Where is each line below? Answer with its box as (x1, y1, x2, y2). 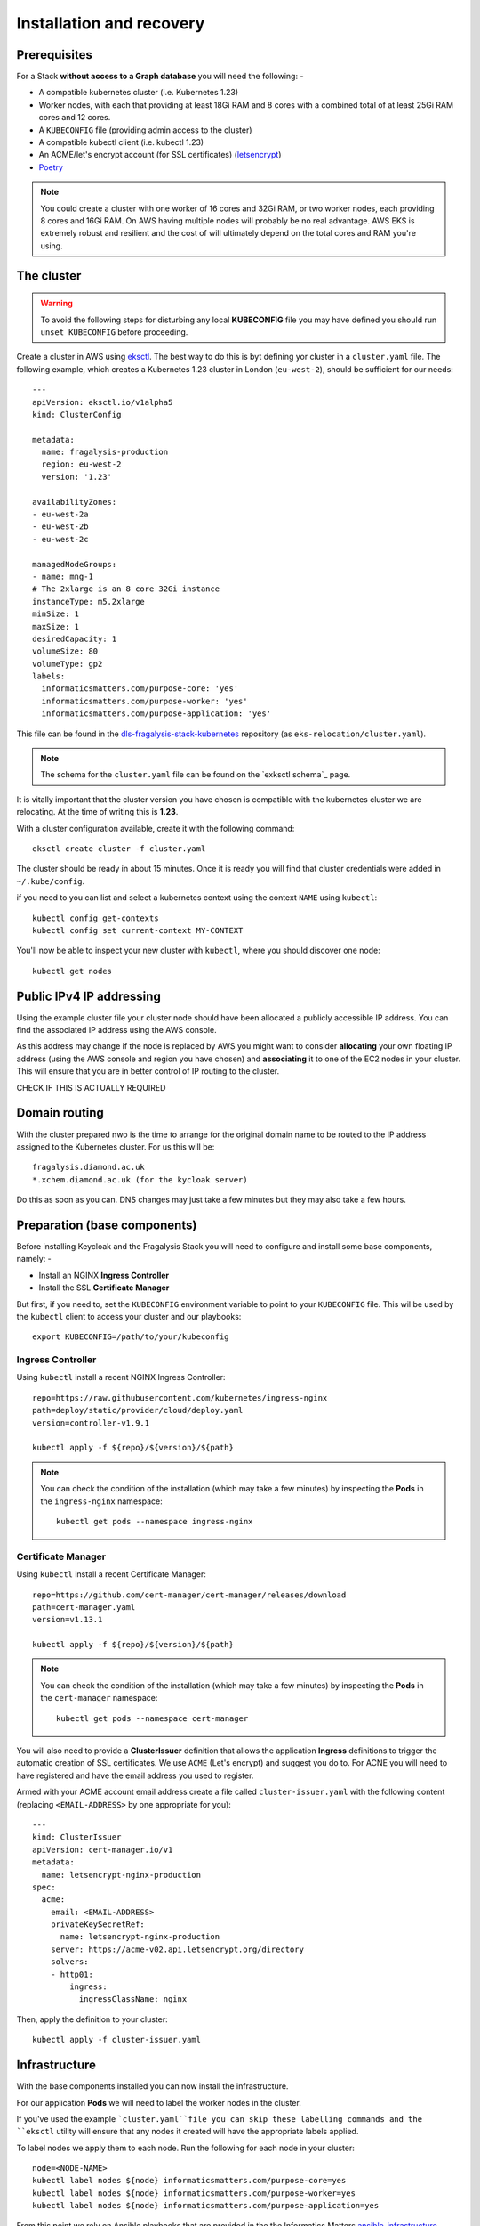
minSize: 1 (32, 609, 80, 619)
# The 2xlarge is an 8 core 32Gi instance (32, 584, 220, 594)
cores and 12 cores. (38, 112, 111, 123)
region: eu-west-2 (41, 459, 122, 469)
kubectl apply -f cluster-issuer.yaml (32, 2035, 202, 2045)
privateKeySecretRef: (50, 1920, 146, 1929)
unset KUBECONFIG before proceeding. (40, 326, 188, 337)
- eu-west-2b (32, 522, 89, 532)
